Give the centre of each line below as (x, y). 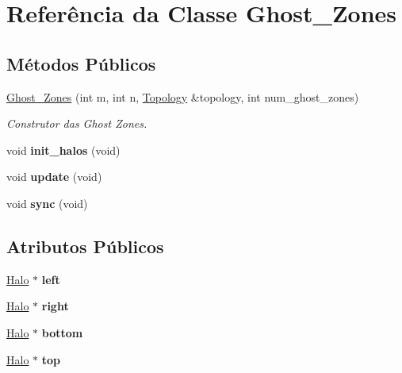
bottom (62, 332)
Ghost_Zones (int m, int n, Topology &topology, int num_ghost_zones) (183, 96)
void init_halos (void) (63, 150)
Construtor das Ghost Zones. (77, 123)
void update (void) (54, 177)
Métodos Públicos (81, 63)
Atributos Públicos (85, 246)
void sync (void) (47, 203)
